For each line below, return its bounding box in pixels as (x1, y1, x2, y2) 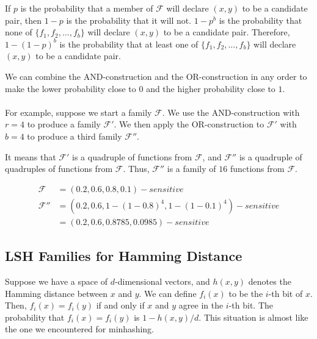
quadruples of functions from (5, 162, 113, 175)
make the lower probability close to (5, 82, 136, 95)
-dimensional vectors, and (115, 275, 210, 288)
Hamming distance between (5, 287, 108, 299)
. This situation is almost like (199, 310, 308, 323)
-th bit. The (228, 299, 274, 312)
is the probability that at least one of (59, 37, 199, 50)
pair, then (5, 13, 42, 26)
